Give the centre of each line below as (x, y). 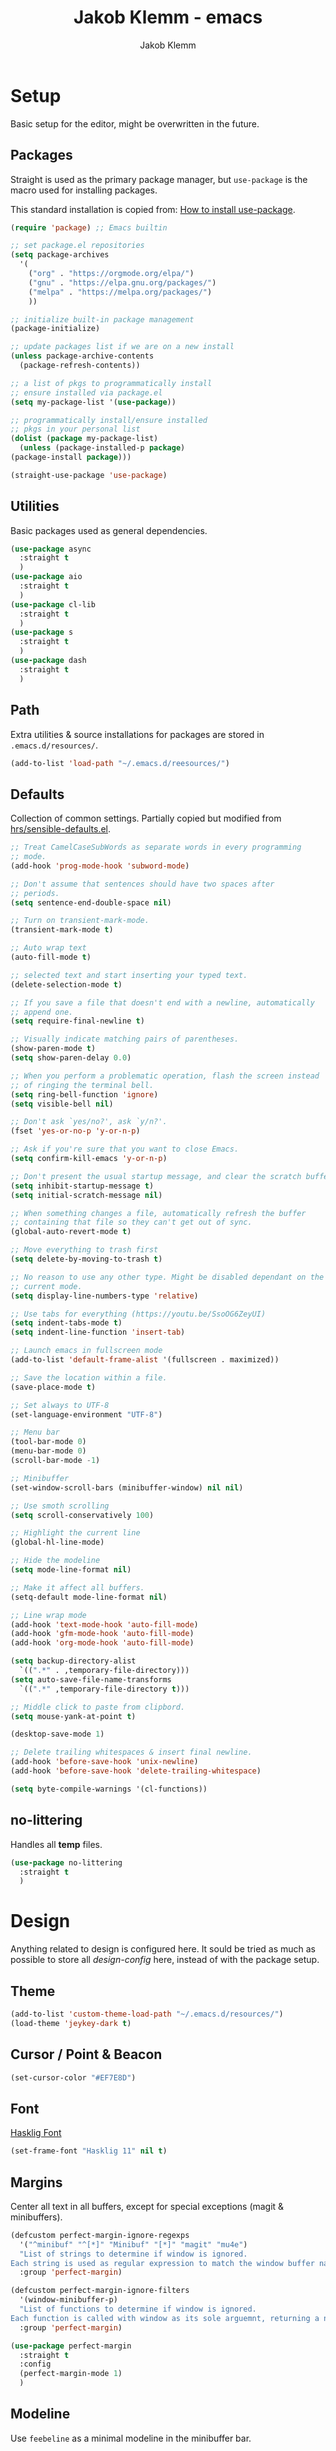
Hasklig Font (36, 2133)
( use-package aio (46, 577)
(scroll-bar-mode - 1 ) (55, 1461)
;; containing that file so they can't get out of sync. (131, 1222)
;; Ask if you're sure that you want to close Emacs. (125, 1149)
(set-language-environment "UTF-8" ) (86, 1414)
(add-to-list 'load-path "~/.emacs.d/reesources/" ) (120, 763)
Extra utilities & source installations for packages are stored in (137, 734)
